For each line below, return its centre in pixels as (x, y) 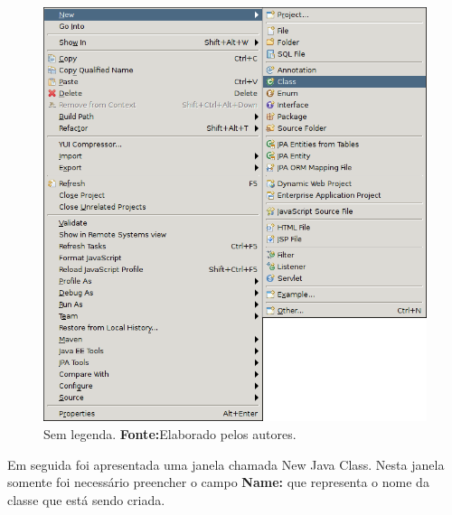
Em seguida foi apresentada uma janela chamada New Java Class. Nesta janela (226, 464)
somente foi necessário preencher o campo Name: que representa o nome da (218, 482)
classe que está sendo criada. (86, 499)
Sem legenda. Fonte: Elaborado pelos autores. (170, 433)
